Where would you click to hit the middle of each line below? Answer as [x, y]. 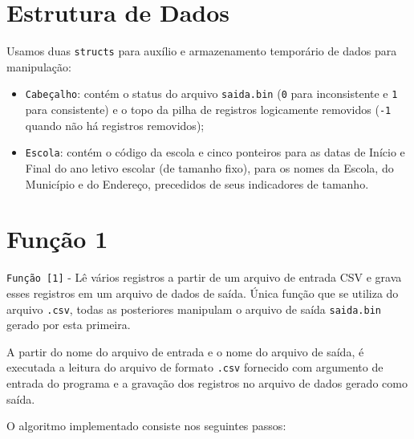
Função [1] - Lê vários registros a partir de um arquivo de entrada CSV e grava [204, 277]
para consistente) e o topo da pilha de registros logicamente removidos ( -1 [208, 110]
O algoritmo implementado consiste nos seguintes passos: [146, 426]
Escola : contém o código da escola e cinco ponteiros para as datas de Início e [215, 152]
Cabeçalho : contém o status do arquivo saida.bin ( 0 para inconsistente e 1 [211, 93]
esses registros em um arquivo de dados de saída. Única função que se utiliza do [203, 293]
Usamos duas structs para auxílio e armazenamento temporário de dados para [202, 51]
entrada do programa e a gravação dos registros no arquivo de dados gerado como [207, 383]
